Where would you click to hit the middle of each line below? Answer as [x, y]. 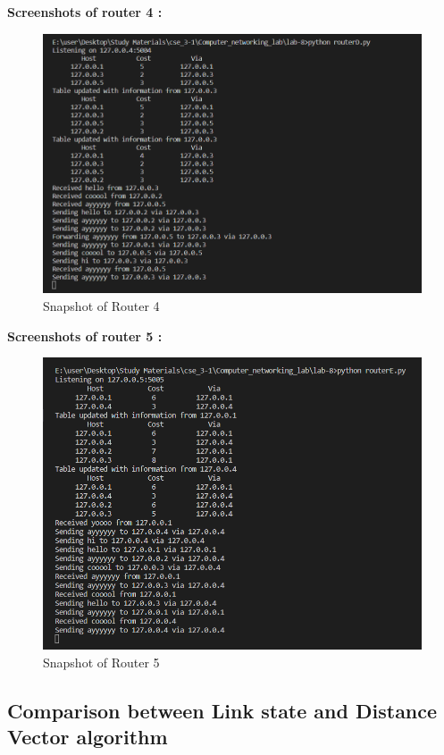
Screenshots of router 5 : [85, 336]
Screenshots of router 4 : [85, 12]
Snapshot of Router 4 [101, 306]
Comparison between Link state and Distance [222, 711]
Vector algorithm [88, 737]
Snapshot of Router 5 [101, 663]
